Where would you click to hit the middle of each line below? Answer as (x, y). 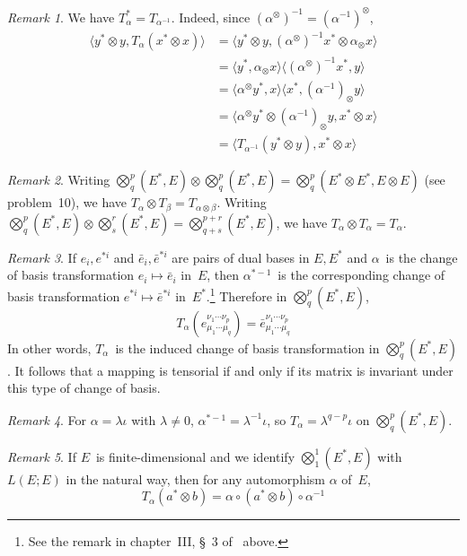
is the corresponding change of (361, 275)
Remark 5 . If (42, 456)
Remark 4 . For (47, 419)
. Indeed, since (211, 17)
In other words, (49, 347)
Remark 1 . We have (61, 17)
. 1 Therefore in (247, 294)
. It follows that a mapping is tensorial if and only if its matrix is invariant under (230, 370)
